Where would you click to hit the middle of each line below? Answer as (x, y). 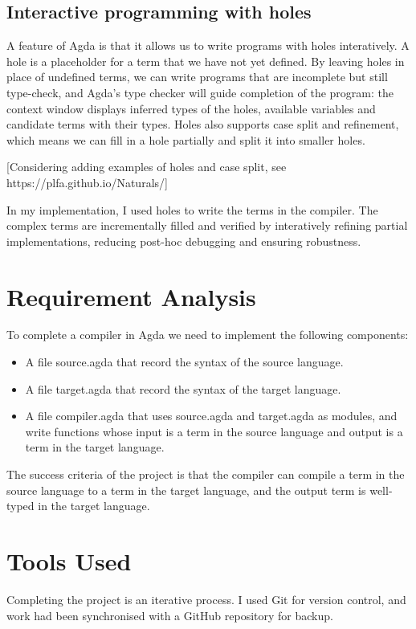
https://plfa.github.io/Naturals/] (87, 182)
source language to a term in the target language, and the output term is (186, 490)
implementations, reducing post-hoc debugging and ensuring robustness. (184, 241)
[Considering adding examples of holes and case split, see (147, 167)
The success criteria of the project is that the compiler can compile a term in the (206, 474)
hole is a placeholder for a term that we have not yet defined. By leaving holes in (206, 61)
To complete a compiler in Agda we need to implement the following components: (208, 335)
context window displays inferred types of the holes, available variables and (191, 108)
